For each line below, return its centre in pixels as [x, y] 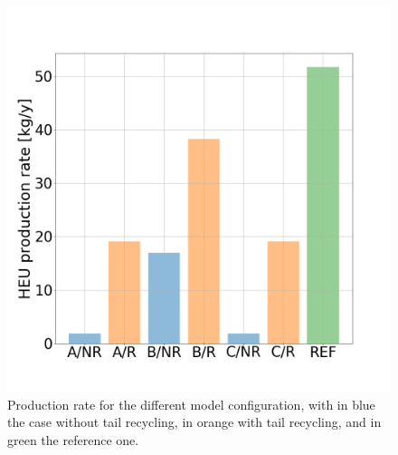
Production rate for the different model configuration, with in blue [191, 404]
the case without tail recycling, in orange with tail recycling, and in [194, 422]
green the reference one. [73, 439]
